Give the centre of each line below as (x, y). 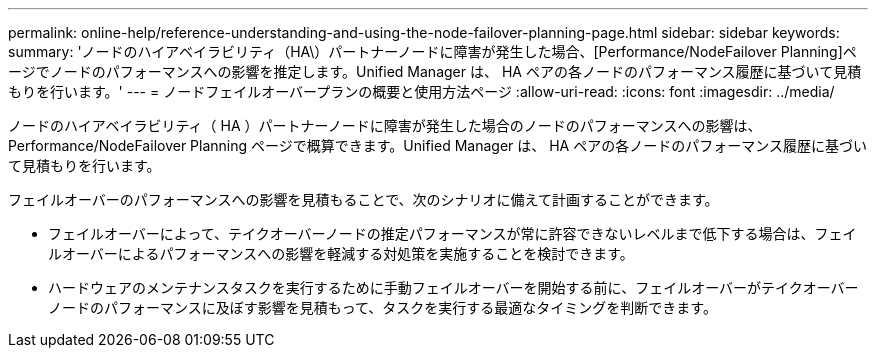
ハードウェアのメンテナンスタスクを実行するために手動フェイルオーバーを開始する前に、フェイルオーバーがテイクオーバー (453, 287)
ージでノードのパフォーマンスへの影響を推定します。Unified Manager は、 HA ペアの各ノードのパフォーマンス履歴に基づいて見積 (435, 71)
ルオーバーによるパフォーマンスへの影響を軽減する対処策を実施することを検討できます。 (341, 253)
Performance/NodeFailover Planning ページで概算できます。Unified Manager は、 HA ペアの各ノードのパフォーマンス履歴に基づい (437, 145)
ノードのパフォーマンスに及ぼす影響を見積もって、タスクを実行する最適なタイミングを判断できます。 (382, 307)
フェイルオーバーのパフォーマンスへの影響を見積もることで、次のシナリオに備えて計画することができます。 (363, 199)
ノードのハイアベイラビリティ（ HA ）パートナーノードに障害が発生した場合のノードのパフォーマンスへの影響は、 (385, 125)
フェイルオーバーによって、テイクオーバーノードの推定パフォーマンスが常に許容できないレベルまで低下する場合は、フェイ (452, 233)
